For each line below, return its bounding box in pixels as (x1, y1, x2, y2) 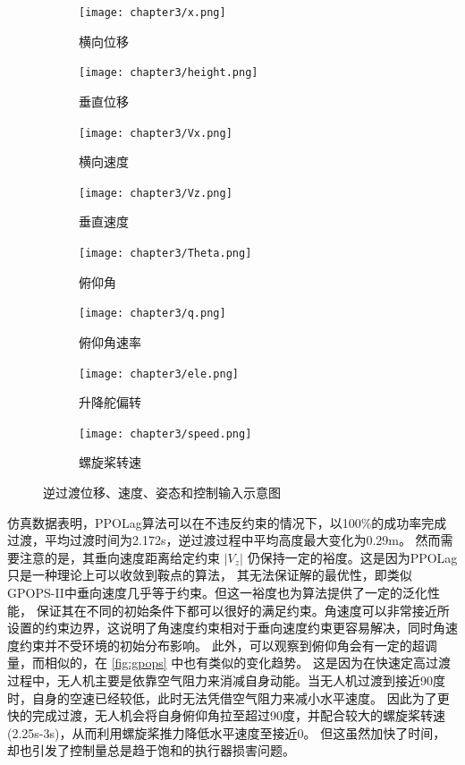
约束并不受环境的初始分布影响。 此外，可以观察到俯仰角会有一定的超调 (19, 635, 437, 654)
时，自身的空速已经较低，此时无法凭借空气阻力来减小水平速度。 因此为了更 (7, 688, 450, 707)
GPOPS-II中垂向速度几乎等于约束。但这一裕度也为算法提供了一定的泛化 (7, 582, 427, 601)
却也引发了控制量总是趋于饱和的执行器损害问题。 (7, 741, 295, 760)
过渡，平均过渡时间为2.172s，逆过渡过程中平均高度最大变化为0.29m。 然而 (7, 531, 441, 549)
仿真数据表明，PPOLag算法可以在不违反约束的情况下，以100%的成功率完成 (7, 513, 447, 531)
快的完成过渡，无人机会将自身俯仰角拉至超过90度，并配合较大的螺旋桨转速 (7, 706, 445, 725)
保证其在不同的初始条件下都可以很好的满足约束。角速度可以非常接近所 (36, 600, 450, 619)
